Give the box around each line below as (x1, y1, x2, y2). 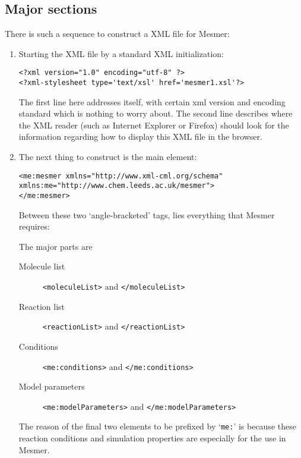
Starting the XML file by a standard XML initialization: (18, 47, 224, 59)
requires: (18, 220, 50, 233)
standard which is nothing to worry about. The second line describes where (18, 107, 293, 120)
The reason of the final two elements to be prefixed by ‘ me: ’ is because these (18, 420, 296, 432)
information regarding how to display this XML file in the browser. (18, 130, 262, 143)
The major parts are (18, 240, 93, 252)
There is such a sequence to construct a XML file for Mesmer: (5, 27, 230, 40)
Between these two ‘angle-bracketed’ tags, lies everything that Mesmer (18, 208, 275, 221)
